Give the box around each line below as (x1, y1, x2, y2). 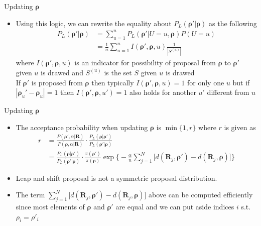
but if (232, 77, 250, 87)
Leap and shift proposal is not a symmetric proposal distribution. (16, 172, 217, 183)
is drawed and (41, 67, 83, 77)
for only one (187, 77, 224, 87)
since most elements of (16, 201, 85, 212)
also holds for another (129, 87, 196, 97)
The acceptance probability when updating (16, 122, 148, 132)
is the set (104, 67, 132, 77)
